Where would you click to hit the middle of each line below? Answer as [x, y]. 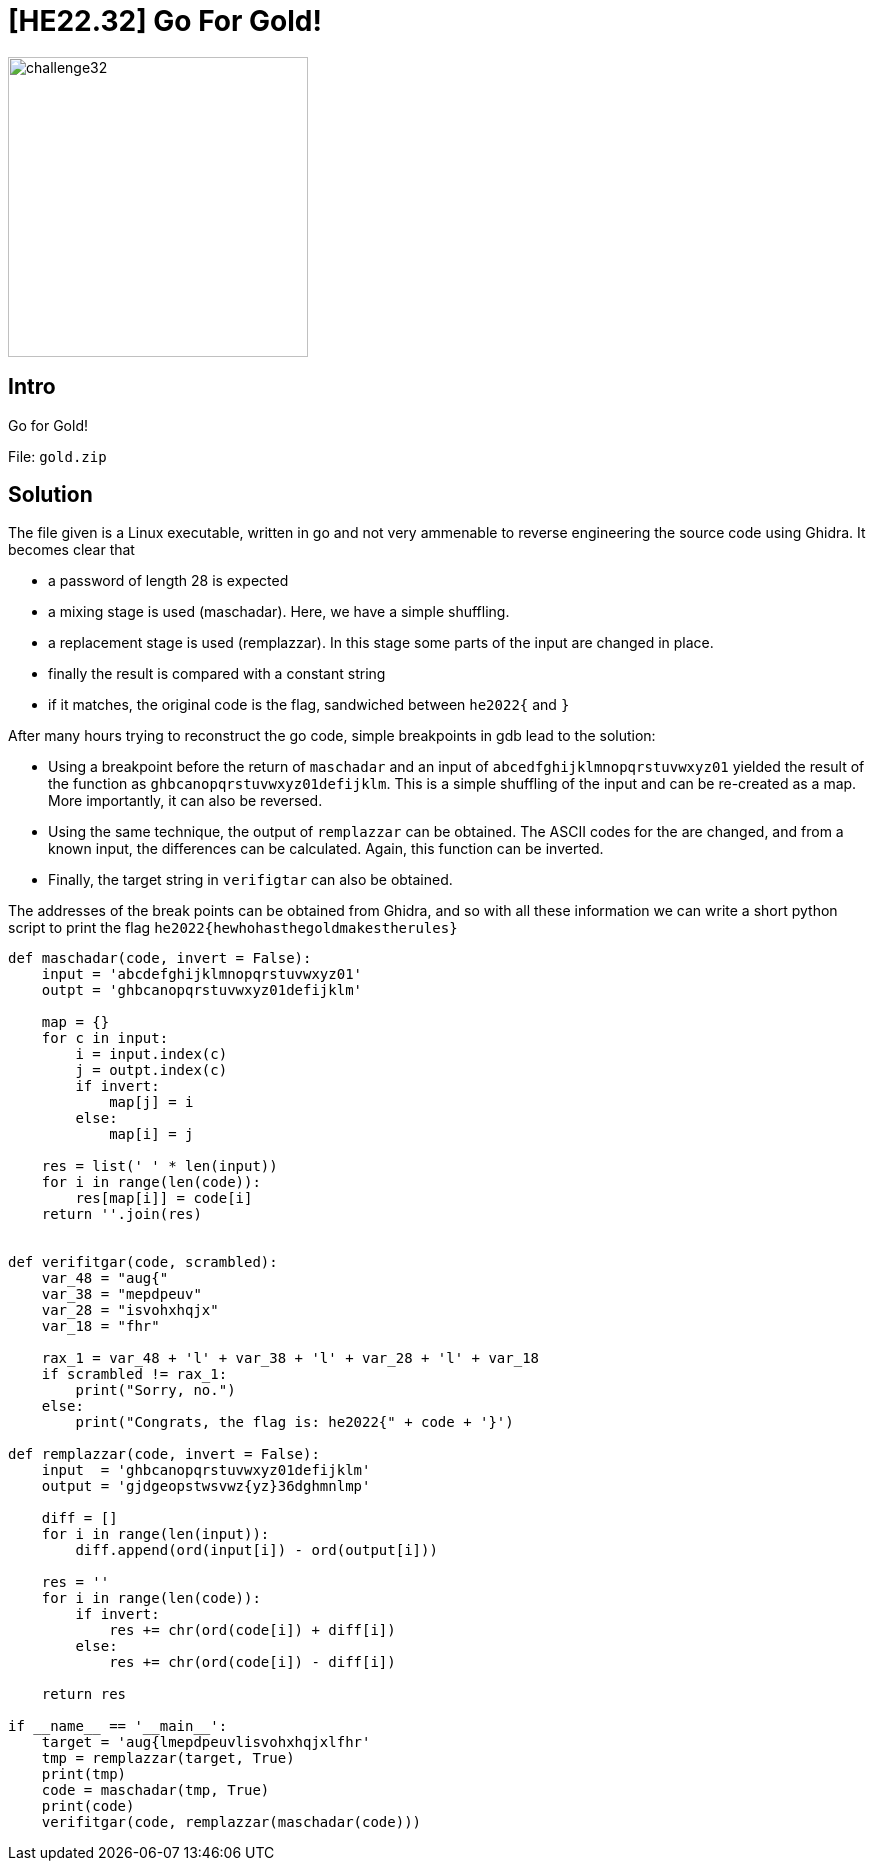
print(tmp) [84, 1774]
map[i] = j [151, 1134]
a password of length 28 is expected [168, 581]
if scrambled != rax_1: [134, 1374]
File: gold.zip [57, 456]
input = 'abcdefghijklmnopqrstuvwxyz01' [202, 974]
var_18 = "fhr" [100, 1326]
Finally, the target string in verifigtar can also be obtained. [250, 880]
